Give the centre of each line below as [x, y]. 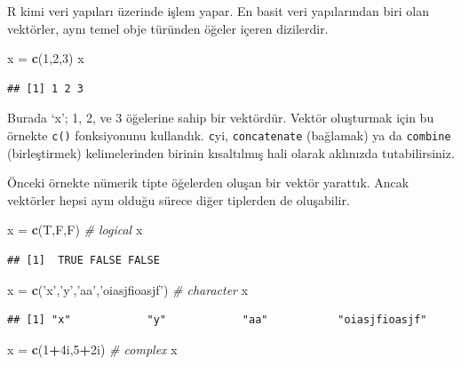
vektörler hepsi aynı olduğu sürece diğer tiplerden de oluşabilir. [179, 199]
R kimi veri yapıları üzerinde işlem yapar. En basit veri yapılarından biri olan [218, 11]
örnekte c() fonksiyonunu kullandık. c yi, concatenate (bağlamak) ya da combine [229, 135]
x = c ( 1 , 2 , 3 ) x [46, 58]
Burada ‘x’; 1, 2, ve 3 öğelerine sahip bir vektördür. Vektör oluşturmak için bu [221, 118]
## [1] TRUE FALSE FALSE [83, 260]
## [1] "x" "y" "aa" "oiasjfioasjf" [217, 320]
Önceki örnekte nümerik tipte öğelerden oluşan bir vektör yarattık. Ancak [208, 182]
